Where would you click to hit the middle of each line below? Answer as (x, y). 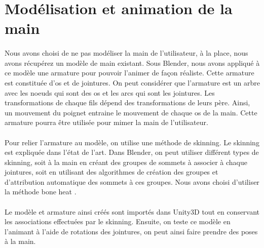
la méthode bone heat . (41, 192)
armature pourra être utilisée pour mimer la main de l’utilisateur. (106, 122)
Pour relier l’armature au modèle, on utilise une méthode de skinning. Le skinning (132, 142)
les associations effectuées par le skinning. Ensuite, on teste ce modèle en (118, 221)
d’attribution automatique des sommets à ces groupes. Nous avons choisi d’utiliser (132, 181)
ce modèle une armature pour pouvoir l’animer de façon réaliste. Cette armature (129, 73)
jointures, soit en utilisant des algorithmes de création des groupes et (111, 172)
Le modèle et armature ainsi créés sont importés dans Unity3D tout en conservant (132, 211)
